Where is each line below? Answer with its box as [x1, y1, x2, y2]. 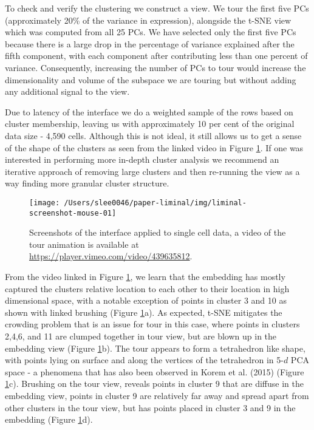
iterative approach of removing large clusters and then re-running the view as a [5, 165, 300, 177]
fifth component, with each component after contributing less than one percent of [5, 49, 308, 62]
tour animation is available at [29, 237, 139, 250]
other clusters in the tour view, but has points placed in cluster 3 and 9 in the [5, 401, 296, 414]
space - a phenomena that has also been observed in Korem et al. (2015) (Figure [5, 365, 304, 378]
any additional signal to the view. [5, 85, 130, 98]
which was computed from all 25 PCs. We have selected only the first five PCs [5, 26, 296, 38]
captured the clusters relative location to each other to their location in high [5, 282, 290, 295]
